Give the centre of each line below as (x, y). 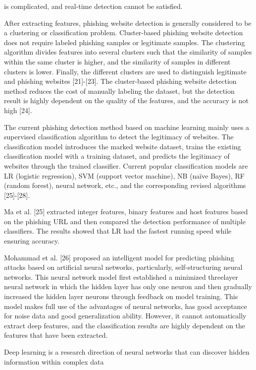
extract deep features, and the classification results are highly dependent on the (125, 325)
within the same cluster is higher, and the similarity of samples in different (117, 61)
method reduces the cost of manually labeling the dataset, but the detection (119, 91)
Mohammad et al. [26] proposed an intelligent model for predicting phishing (119, 257)
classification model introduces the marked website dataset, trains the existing (123, 146)
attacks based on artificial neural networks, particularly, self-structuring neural (123, 267)
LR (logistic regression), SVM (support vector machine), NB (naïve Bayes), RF (124, 175)
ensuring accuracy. (32, 241)
